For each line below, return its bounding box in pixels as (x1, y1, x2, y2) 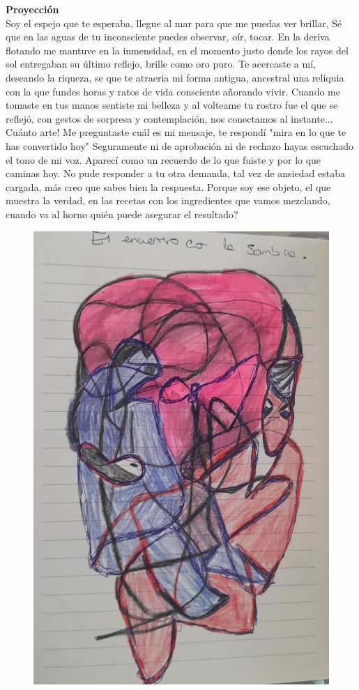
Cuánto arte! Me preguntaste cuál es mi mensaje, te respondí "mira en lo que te (6, 125, 346, 139)
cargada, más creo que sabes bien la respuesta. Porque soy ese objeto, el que (6, 179, 331, 194)
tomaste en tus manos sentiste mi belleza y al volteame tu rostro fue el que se (6, 98, 338, 112)
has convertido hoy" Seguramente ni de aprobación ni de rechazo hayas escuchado (6, 138, 354, 153)
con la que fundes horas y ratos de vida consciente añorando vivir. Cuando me (6, 84, 340, 98)
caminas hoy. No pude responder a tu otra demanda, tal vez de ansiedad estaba (6, 166, 345, 181)
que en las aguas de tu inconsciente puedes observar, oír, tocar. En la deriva (6, 29, 330, 44)
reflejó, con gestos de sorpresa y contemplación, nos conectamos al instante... (6, 111, 333, 125)
